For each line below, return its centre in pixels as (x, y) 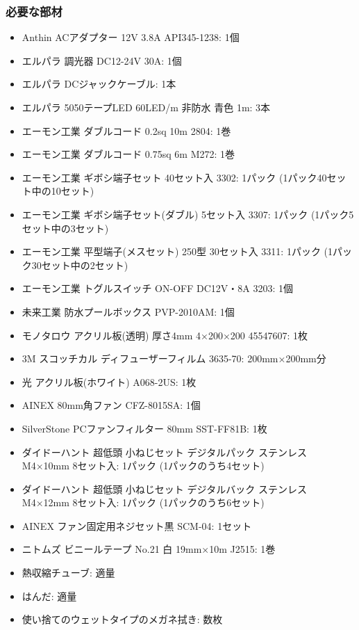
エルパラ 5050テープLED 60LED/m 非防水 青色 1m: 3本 (146, 107)
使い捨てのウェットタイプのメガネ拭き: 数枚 (122, 619)
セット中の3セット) (65, 228)
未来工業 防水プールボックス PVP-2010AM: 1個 (128, 311)
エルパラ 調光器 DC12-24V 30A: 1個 (102, 60)
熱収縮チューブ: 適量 (68, 573)
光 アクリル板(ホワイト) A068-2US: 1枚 (109, 381)
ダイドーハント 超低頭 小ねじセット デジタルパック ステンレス (164, 452)
